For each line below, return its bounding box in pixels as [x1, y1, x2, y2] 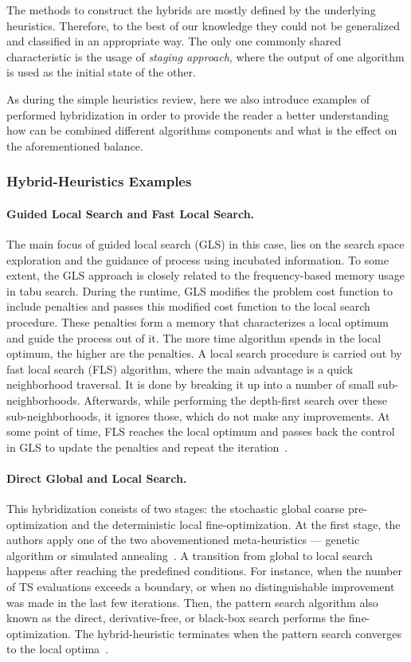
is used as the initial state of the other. [6, 64, 196, 80]
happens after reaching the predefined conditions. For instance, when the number [6, 562, 402, 579]
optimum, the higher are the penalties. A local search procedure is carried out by [6, 345, 402, 362]
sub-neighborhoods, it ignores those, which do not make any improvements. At [6, 407, 390, 424]
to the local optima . [6, 640, 108, 657]
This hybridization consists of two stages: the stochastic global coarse [6, 500, 345, 517]
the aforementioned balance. [6, 137, 143, 154]
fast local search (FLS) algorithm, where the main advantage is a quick [6, 360, 354, 377]
